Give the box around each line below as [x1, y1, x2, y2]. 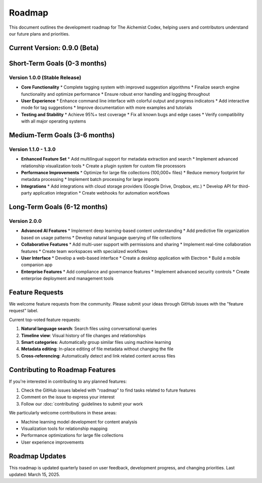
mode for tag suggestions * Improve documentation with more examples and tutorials [21, 105, 192, 110]
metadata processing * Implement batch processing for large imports [21, 177, 160, 182]
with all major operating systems [21, 118, 86, 124]
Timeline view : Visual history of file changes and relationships [21, 332, 146, 338]
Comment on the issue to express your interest [21, 394, 115, 400]
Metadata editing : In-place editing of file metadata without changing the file [21, 346, 174, 352]
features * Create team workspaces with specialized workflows [21, 248, 148, 254]
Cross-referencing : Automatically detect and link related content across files [21, 353, 176, 358]
